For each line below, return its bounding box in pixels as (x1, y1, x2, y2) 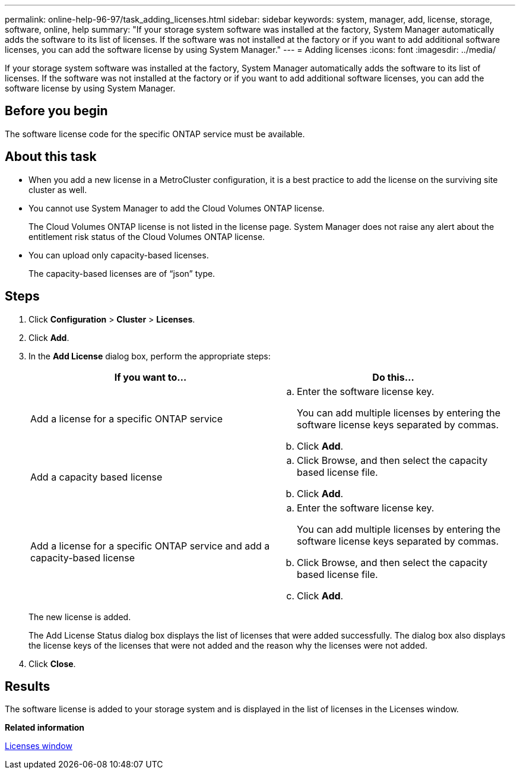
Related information (5, 722, 85, 733)
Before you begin (5, 103, 108, 119)
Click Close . (28, 658, 76, 669)
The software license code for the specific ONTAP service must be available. (5, 128, 305, 139)
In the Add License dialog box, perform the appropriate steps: (28, 350, 271, 361)
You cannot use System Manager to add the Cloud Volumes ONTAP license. (28, 203, 325, 213)
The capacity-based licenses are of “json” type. (28, 268, 215, 279)
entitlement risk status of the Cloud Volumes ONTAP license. (28, 231, 265, 242)
